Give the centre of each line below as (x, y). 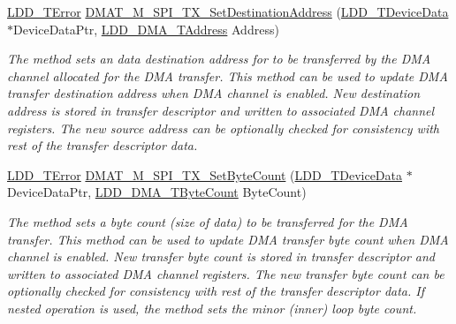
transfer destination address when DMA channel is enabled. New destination (214, 93)
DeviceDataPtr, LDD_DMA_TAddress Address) (146, 29)
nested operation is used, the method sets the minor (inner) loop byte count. (212, 308)
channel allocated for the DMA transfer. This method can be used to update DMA (228, 75)
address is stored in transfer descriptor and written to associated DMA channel (221, 110)
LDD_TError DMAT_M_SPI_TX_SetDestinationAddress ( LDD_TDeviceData (228, 11)
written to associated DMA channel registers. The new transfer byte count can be (226, 273)
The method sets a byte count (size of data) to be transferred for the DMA (208, 221)
